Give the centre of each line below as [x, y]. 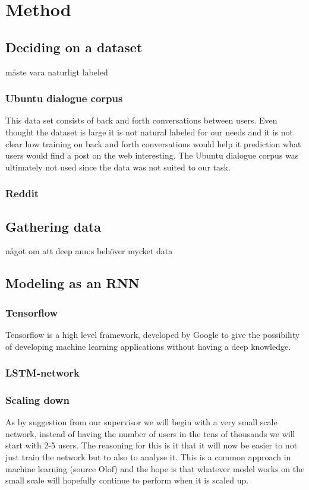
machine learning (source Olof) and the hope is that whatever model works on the [155, 468]
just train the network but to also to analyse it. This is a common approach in [148, 457]
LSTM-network [43, 373]
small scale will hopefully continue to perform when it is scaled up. [127, 480]
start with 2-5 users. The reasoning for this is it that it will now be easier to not [152, 445]
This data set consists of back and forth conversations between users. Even [141, 120]
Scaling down [37, 399]
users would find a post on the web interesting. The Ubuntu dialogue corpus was [152, 155]
